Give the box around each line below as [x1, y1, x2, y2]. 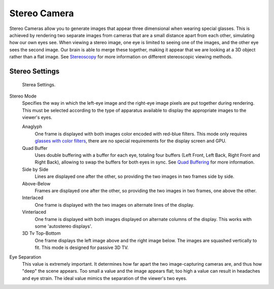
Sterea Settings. [22, 81, 56, 87]
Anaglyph [22, 123, 43, 130]
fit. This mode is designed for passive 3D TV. [35, 244, 129, 251]
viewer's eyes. [22, 114, 53, 120]
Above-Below [22, 180, 51, 186]
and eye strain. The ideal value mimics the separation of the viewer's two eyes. [22, 275, 187, 281]
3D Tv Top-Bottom [22, 230, 61, 236]
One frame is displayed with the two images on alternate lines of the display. [35, 202, 195, 208]
